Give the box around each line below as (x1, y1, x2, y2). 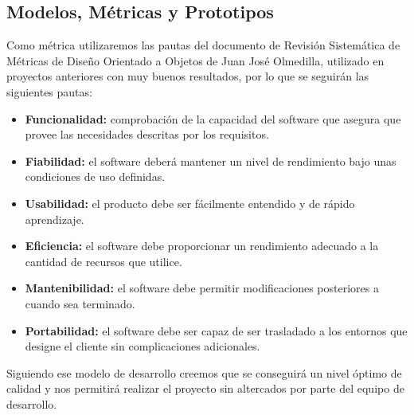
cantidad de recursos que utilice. (25, 253, 182, 269)
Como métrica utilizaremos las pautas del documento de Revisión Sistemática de (6, 37, 400, 53)
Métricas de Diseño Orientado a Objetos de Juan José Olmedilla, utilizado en (6, 52, 385, 69)
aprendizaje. (25, 210, 84, 227)
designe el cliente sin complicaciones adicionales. (25, 338, 260, 354)
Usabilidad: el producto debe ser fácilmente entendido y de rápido (25, 194, 355, 211)
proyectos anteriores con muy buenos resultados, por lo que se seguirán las (6, 68, 369, 84)
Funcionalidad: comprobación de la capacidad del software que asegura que (25, 110, 401, 127)
